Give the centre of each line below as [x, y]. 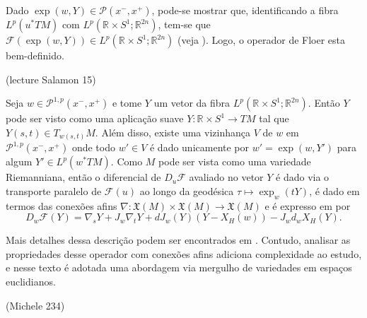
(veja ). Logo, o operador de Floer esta [261, 40]
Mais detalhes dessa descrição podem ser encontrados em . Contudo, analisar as [178, 240]
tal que [274, 118]
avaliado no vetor [226, 177]
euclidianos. [31, 282]
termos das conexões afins [62, 205]
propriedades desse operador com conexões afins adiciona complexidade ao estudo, [184, 253]
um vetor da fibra [192, 103]
